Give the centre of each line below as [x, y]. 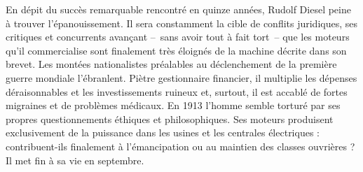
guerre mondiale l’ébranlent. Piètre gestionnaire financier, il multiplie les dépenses [181, 77]
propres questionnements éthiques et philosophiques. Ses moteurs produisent [170, 119]
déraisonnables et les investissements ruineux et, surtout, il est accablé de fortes [177, 91]
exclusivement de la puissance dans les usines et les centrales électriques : [163, 132]
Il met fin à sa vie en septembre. [75, 160]
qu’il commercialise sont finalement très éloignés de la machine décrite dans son [176, 50]
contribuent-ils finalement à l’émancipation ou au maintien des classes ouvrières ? [180, 146]
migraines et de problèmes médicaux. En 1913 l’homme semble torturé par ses [173, 105]
